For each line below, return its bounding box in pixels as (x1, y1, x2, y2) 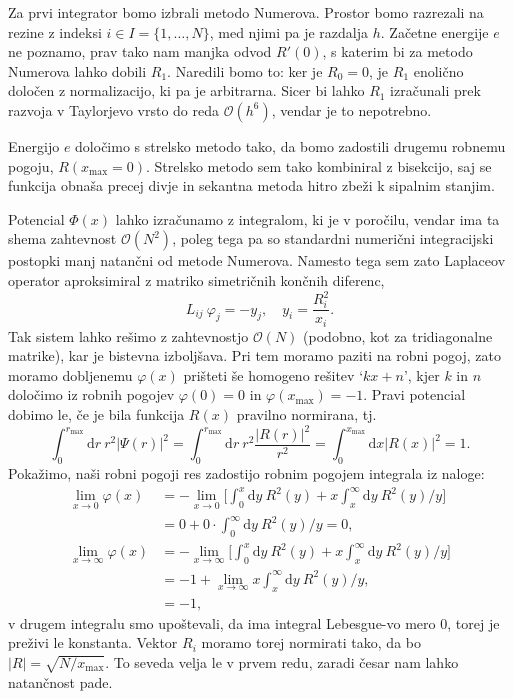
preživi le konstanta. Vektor (8, 632, 178, 653)
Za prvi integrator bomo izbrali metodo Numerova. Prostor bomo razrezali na (8, 2, 484, 22)
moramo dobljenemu (8, 364, 133, 385)
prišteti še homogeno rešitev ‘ (183, 364, 364, 385)
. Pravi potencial (363, 384, 466, 405)
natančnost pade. (8, 671, 113, 692)
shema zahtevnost (8, 228, 117, 249)
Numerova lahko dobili (8, 60, 147, 81)
